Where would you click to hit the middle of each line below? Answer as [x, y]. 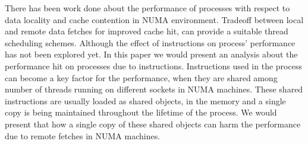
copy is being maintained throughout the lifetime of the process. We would [141, 112]
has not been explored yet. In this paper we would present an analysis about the [151, 54]
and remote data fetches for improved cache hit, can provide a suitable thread [147, 31]
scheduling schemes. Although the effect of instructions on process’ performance [150, 42]
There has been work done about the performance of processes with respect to [147, 8]
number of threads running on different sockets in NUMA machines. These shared [154, 89]
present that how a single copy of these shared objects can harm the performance [153, 124]
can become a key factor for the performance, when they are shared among [141, 77]
